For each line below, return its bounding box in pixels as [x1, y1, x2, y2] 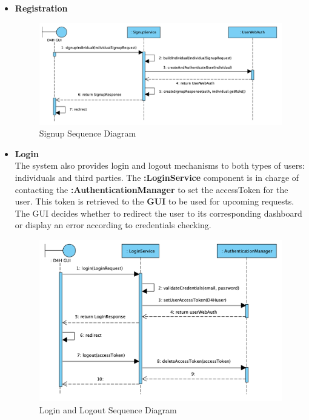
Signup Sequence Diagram [39, 127, 136, 140]
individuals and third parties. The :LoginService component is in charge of [15, 171, 299, 184]
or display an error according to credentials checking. [15, 218, 211, 231]
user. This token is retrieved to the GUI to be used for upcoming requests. [15, 195, 294, 208]
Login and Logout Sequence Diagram [39, 403, 177, 416]
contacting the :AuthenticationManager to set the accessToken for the [15, 183, 288, 195]
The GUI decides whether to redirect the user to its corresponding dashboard [15, 206, 302, 219]
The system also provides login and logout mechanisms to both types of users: [15, 159, 305, 172]
